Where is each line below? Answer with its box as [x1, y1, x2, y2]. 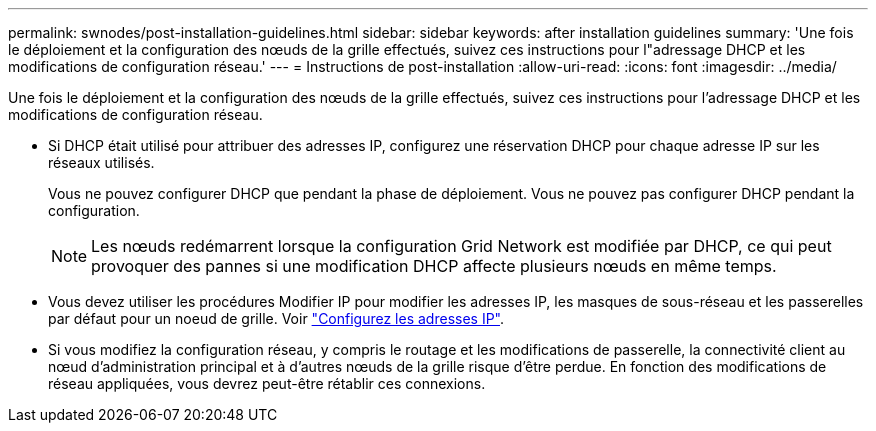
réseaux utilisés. [48, 154, 155, 171]
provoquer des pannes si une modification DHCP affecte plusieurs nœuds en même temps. [91, 256, 777, 276]
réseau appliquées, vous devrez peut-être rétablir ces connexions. [48, 375, 486, 392]
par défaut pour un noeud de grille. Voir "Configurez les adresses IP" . [48, 310, 505, 327]
